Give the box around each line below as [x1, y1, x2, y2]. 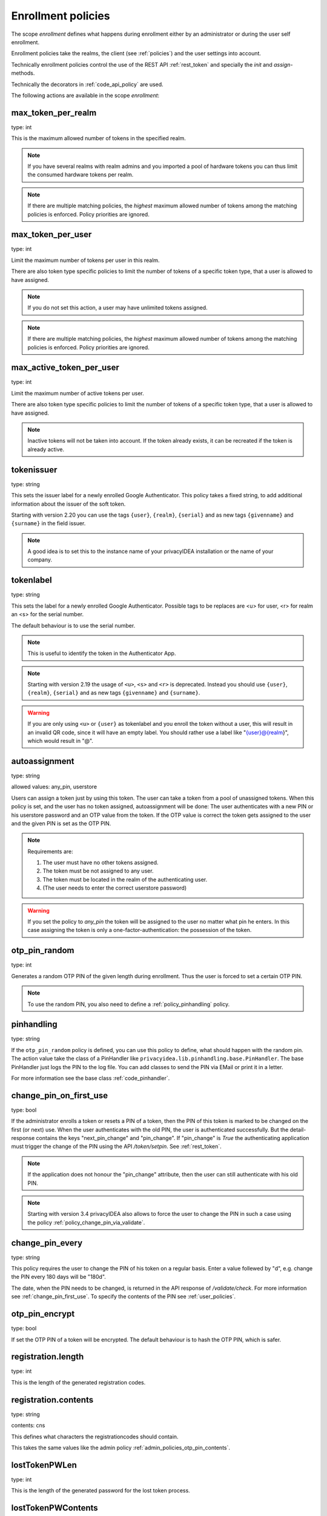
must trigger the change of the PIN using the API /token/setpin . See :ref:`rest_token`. [11, 1143, 222, 1150]
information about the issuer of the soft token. [11, 500, 126, 508]
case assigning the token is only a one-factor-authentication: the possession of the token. [27, 927, 252, 934]
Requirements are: [27, 848, 73, 855]
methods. [11, 70, 35, 77]
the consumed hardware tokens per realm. [27, 171, 134, 178]
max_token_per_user [11, 229, 92, 240]
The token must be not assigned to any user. [42, 867, 154, 874]
